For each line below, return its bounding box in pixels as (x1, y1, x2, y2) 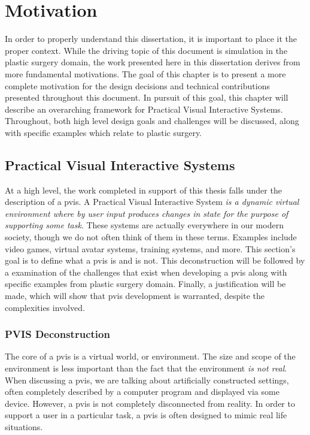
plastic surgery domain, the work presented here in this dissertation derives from (5, 56, 300, 68)
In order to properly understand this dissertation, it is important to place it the (5, 32, 297, 45)
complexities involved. (5, 301, 85, 313)
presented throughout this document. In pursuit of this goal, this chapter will (5, 91, 288, 104)
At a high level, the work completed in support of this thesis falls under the (5, 183, 282, 196)
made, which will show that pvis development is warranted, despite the (5, 289, 265, 302)
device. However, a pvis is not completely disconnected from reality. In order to (5, 397, 295, 409)
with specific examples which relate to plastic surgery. (5, 126, 202, 138)
